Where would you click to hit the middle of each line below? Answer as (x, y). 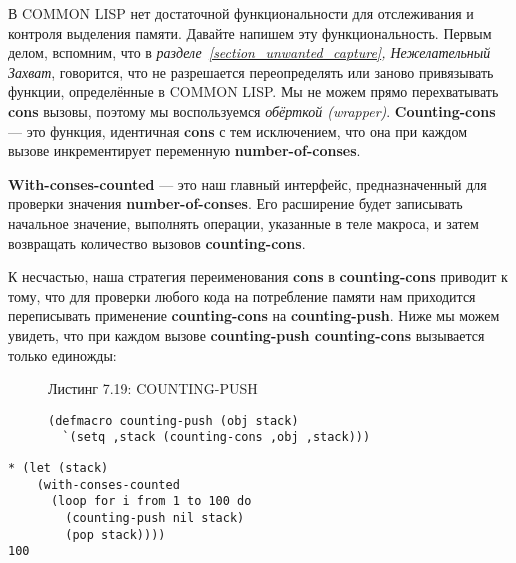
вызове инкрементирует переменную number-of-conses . (184, 150)
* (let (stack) (58, 468)
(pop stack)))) (115, 534)
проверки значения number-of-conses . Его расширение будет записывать (235, 203)
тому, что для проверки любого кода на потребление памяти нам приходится (242, 295)
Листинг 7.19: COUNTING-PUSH (153, 388)
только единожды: (62, 354)
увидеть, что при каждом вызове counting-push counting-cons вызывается (246, 334)
